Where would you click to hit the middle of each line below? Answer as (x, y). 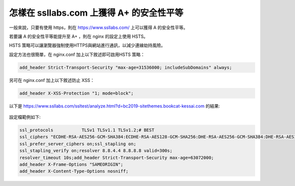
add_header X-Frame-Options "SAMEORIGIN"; (71, 164)
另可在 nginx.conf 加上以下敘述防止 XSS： (52, 80)
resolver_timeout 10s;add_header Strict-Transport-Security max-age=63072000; (117, 158)
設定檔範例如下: (25, 117)
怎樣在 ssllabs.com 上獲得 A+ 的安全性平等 (96, 13)
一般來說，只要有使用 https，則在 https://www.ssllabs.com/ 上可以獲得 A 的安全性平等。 (98, 27)
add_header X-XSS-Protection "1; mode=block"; (76, 93)
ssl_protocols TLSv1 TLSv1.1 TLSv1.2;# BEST (87, 130)
